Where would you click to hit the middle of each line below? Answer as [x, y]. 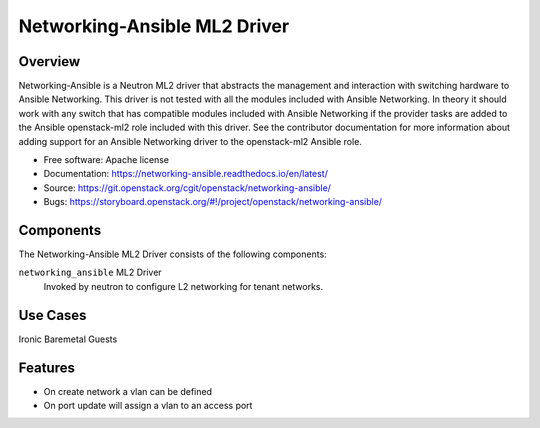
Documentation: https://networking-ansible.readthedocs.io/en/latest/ [186, 174]
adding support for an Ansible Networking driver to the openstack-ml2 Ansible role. [190, 141]
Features [46, 367]
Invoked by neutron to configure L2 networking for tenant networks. [183, 286]
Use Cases [52, 315]
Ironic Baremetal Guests [68, 339]
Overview [49, 61]
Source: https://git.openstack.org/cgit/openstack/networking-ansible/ [187, 187]
